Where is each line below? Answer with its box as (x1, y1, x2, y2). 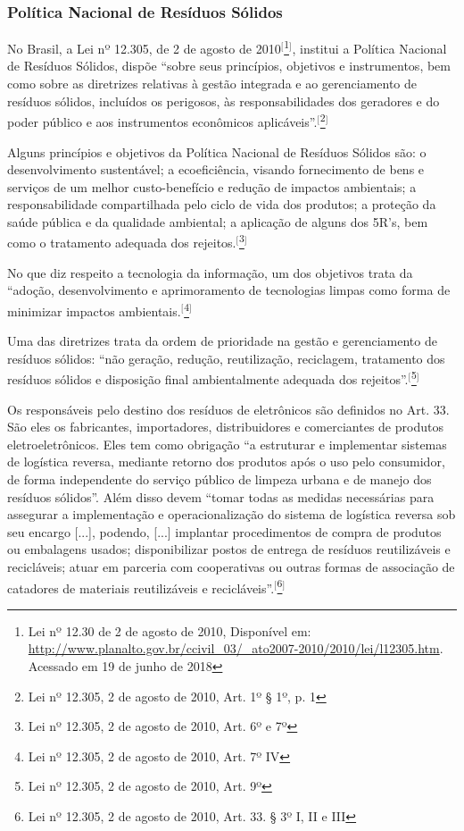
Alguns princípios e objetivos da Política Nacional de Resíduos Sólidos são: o (7, 142, 427, 161)
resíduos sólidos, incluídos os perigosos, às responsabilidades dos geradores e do (7, 91, 440, 110)
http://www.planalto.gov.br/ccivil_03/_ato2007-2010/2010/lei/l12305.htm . (28, 639, 443, 658)
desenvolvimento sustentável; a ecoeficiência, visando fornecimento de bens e (7, 160, 425, 179)
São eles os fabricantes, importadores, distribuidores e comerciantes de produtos (7, 417, 443, 436)
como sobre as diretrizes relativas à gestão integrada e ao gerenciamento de (7, 74, 418, 93)
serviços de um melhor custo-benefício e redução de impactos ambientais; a (7, 177, 417, 196)
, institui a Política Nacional (292, 38, 447, 57)
